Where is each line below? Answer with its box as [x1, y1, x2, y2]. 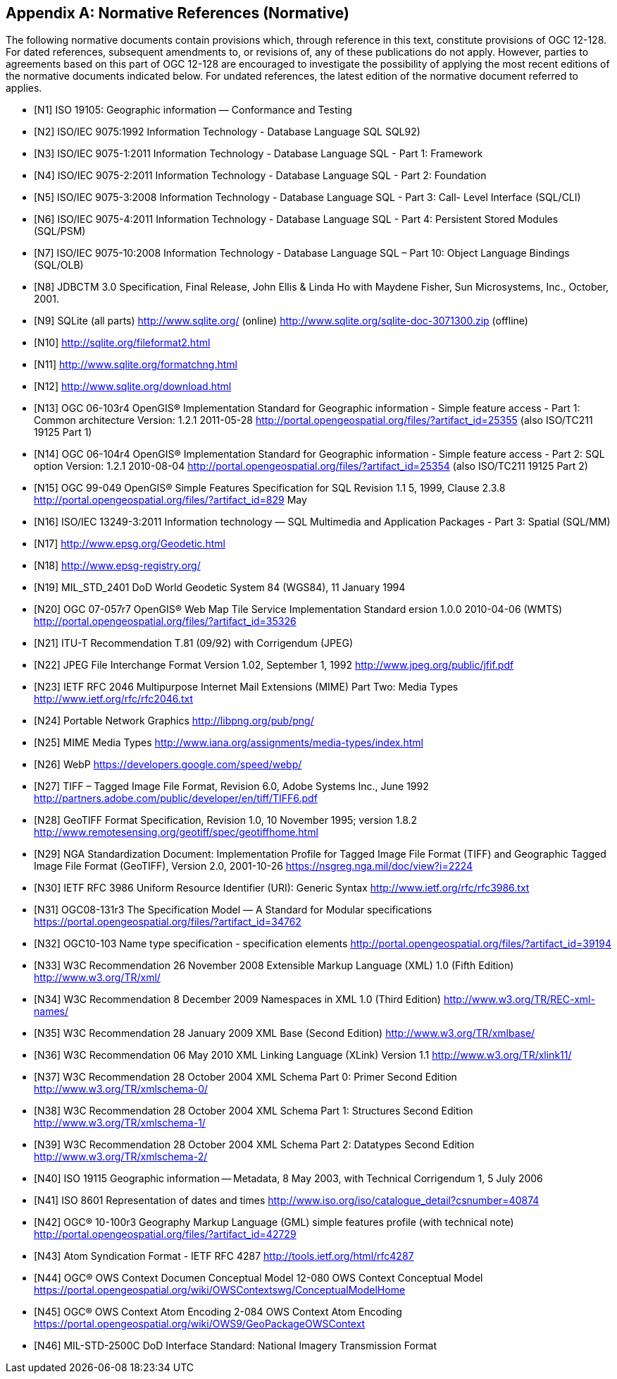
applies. [6, 82, 42, 95]
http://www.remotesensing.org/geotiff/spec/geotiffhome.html [34, 826, 318, 839]
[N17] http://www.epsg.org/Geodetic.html [34, 537, 225, 550]
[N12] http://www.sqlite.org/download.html [34, 380, 232, 393]
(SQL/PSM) [34, 225, 86, 238]
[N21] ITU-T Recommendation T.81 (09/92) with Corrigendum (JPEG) [34, 637, 353, 650]
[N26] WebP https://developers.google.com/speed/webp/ [34, 758, 302, 771]
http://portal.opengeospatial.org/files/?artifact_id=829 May [34, 494, 307, 506]
